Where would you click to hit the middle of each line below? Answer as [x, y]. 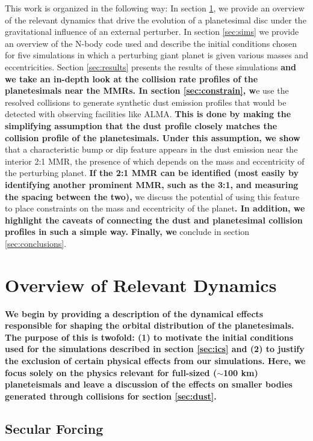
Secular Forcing [54, 428]
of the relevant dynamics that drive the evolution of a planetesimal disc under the [156, 20]
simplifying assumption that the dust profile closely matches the [141, 125]
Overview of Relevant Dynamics [141, 284]
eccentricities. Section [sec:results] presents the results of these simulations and [150, 66]
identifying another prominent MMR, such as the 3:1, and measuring [152, 184]
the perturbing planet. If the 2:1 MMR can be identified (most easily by [152, 173]
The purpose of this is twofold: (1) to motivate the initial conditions [149, 337]
